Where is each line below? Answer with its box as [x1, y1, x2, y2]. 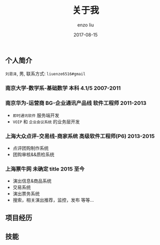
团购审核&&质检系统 [12, 151, 55, 157]
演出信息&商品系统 [12, 178, 52, 184]
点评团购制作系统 [12, 145, 49, 151]
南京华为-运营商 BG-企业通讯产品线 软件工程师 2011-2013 [5, 100, 147, 107]
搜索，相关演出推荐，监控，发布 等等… [12, 197, 94, 203]
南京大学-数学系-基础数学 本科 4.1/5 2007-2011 [5, 85, 121, 92]
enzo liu [77, 21, 94, 28]
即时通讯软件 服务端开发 [12, 112, 60, 118]
